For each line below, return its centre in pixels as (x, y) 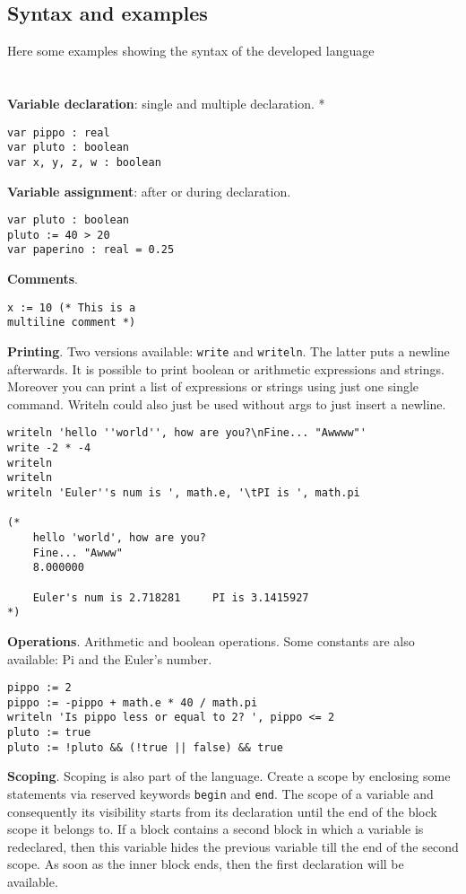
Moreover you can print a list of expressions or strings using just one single (213, 386)
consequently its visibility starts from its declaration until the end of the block (222, 811)
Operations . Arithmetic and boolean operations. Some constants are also (211, 640)
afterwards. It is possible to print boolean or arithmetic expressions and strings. (226, 368)
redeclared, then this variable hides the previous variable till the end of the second (233, 846)
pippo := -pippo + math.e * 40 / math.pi (133, 702)
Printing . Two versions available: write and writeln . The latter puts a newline (229, 351)
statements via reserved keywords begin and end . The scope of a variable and (220, 794)
